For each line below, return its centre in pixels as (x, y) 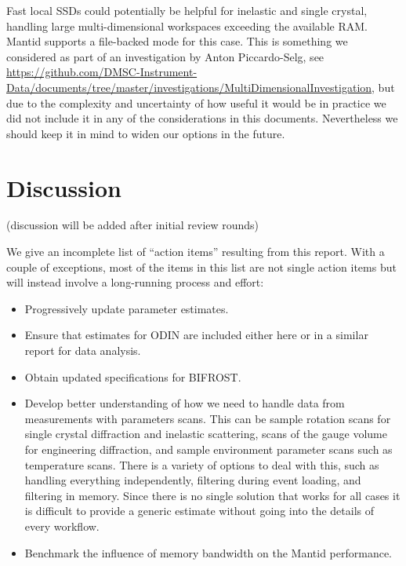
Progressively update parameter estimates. (127, 308)
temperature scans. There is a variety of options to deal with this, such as (202, 464)
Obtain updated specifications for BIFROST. (133, 376)
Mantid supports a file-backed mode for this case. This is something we (177, 41)
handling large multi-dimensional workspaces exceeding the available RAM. (187, 26)
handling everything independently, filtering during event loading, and (193, 480)
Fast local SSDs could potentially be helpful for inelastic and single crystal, (187, 10)
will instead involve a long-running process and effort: (135, 282)
